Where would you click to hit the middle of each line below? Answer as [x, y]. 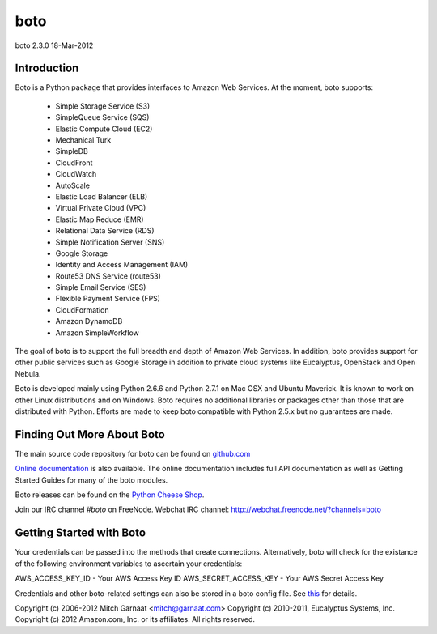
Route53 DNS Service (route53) [108, 276]
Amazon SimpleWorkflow [97, 333]
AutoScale [73, 185]
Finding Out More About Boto [90, 434]
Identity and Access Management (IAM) [122, 265]
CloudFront [74, 163]
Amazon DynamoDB [89, 321]
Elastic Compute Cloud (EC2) [104, 129]
